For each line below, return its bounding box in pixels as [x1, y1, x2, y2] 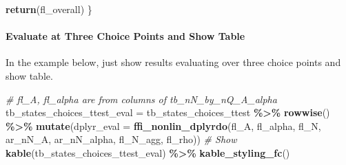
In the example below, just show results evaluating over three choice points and [6, 55, 341, 69]
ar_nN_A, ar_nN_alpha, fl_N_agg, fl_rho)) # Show [6, 132, 237, 146]
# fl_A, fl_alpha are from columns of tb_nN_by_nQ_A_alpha [6, 91, 277, 106]
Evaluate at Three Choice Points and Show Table [6, 29, 245, 43]
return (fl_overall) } [6, 2, 92, 16]
